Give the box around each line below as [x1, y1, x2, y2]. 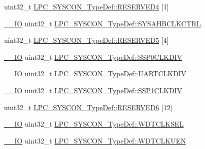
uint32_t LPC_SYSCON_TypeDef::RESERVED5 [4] [4, 35, 169, 45]
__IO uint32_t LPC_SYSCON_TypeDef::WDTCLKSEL [4, 119, 184, 129]
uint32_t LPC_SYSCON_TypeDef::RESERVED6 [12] [4, 102, 172, 112]
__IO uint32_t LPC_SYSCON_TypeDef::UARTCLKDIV [4, 68, 186, 79]
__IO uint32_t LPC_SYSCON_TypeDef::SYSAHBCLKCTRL [4, 18, 201, 28]
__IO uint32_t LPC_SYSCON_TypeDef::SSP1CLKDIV [4, 85, 182, 95]
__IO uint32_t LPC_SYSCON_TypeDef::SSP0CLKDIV [4, 51, 182, 62]
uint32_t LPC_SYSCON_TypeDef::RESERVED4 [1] [4, 1, 169, 11]
